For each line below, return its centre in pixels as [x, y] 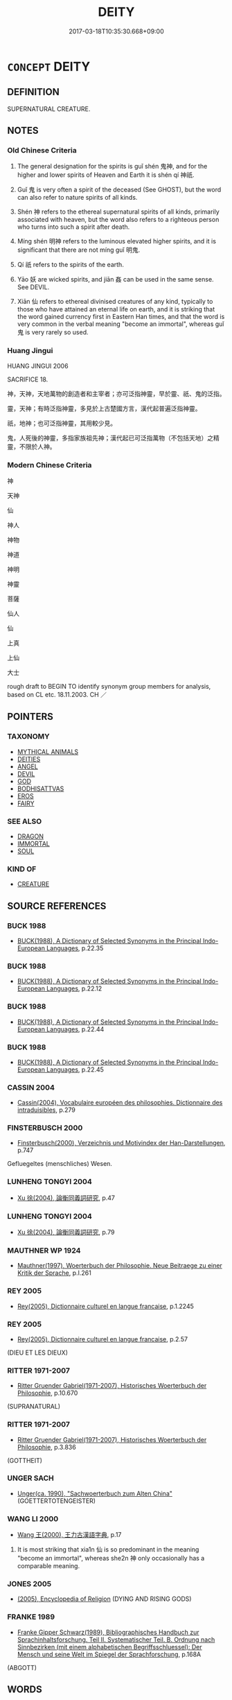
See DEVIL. [33, 287]
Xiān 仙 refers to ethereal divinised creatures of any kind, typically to [115, 302]
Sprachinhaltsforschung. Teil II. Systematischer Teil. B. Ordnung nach [116, 1639]
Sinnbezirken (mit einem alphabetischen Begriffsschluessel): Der [109, 1647]
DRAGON [30, 836]
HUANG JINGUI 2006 [38, 366]
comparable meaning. [48, 1566]
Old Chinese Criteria [42, 151]
